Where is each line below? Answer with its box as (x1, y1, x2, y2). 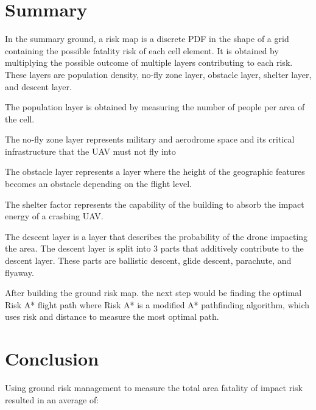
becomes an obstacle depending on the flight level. (5, 177, 192, 190)
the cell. (5, 112, 35, 125)
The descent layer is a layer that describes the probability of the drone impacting (5, 230, 308, 242)
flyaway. (5, 266, 34, 278)
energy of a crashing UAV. (5, 210, 104, 222)
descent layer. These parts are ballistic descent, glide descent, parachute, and (5, 254, 292, 267)
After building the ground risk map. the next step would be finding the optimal (5, 286, 302, 299)
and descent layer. (5, 80, 72, 93)
